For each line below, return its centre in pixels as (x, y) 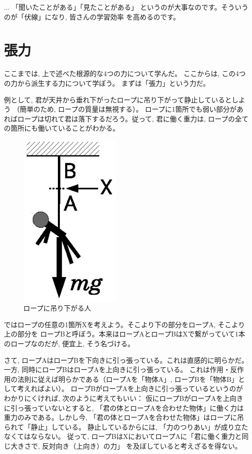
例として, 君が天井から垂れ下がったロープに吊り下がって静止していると (118, 99)
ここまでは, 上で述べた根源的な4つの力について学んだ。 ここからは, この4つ (125, 73)
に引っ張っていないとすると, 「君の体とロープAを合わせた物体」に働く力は (124, 407)
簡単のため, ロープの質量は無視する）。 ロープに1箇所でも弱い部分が (128, 109)
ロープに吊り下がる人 (57, 308)
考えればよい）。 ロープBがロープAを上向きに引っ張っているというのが (130, 388)
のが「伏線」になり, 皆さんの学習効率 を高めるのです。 (92, 16)
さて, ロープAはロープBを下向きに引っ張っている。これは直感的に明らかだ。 (126, 360)
